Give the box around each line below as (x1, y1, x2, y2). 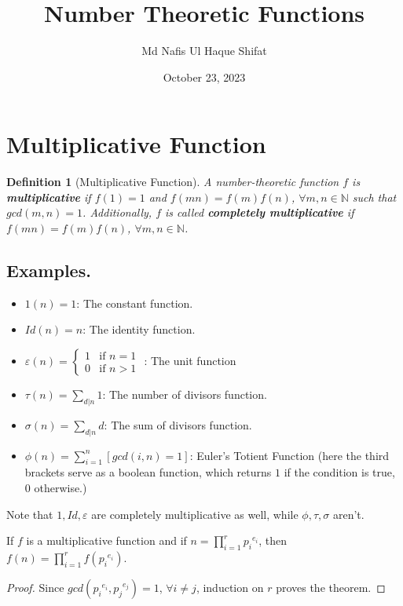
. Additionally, (82, 204, 152, 221)
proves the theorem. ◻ (276, 579, 386, 595)
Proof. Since (6, 579, 64, 595)
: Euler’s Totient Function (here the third (189, 447, 390, 463)
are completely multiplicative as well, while (91, 506, 299, 522)
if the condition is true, (284, 464, 395, 480)
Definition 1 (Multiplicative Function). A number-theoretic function (6, 173, 339, 190)
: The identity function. (82, 321, 196, 338)
